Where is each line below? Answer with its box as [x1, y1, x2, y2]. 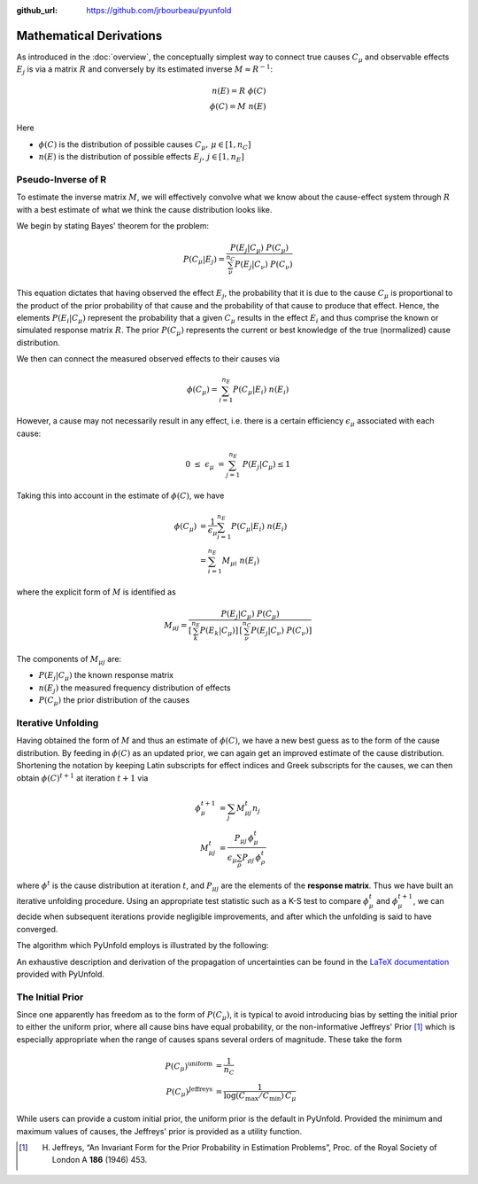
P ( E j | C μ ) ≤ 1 [242, 459, 291, 471]
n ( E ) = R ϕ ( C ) [212, 86, 266, 97]
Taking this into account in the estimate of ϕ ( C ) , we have [16, 490, 225, 501]
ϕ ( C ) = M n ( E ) [209, 102, 266, 112]
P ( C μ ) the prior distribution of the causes [38, 695, 190, 708]
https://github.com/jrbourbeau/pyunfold [86, 5, 232, 15]
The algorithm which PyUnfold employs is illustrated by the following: [16, 940, 269, 951]
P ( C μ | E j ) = [182, 253, 226, 266]
